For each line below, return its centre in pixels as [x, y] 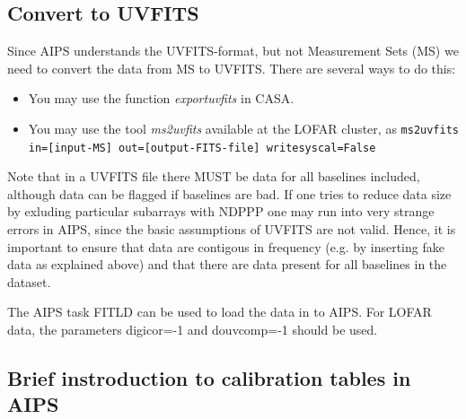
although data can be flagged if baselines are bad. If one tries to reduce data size [229, 193]
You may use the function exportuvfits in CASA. [161, 98]
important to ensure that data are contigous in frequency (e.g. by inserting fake [226, 246]
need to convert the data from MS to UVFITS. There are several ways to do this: [232, 68]
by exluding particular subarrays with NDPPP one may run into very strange [221, 211]
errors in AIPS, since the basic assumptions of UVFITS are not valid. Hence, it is [232, 229]
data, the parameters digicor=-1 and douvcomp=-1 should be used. [193, 330]
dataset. [29, 281]
